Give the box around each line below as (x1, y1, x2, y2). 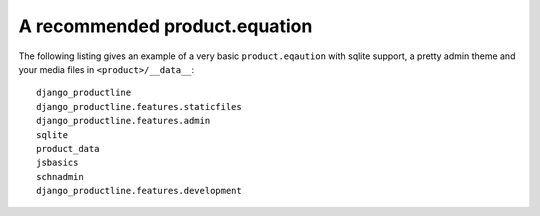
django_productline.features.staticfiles (36, 101, 242, 112)
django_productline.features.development (36, 185, 242, 197)
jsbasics (36, 157, 79, 169)
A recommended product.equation (18, 15, 313, 37)
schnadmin (36, 171, 84, 182)
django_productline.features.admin (36, 115, 211, 127)
